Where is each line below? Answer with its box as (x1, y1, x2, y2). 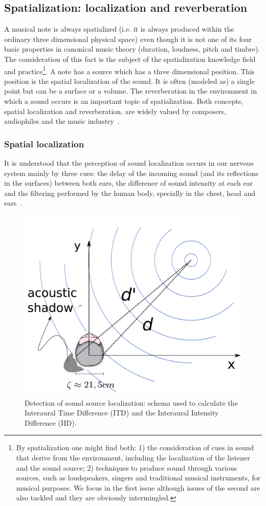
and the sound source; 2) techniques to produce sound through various (16, 462, 237, 473)
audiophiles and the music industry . (4, 116, 120, 126)
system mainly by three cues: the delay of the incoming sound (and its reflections (4, 167, 259, 178)
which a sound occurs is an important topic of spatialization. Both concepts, (4, 96, 243, 106)
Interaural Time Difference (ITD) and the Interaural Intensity (25, 407, 219, 418)
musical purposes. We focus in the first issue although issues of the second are (16, 482, 260, 493)
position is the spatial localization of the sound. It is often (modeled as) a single (4, 75, 255, 86)
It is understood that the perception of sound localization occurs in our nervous (4, 158, 254, 168)
